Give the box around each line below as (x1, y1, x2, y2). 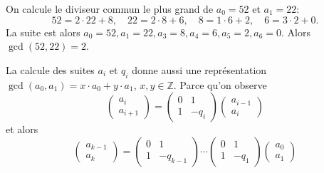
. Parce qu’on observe (173, 77, 267, 92)
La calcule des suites (6, 62, 95, 77)
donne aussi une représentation (132, 62, 267, 77)
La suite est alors (6, 24, 80, 39)
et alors (6, 122, 38, 137)
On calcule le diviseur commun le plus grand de (6, 1, 214, 16)
